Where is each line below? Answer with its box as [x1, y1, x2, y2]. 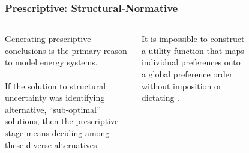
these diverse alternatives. [5, 138, 100, 151]
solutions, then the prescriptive [5, 115, 119, 127]
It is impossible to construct [141, 32, 245, 45]
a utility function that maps [141, 44, 244, 56]
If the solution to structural [5, 79, 106, 92]
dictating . [141, 91, 179, 104]
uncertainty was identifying [5, 91, 105, 104]
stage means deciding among [5, 126, 110, 139]
